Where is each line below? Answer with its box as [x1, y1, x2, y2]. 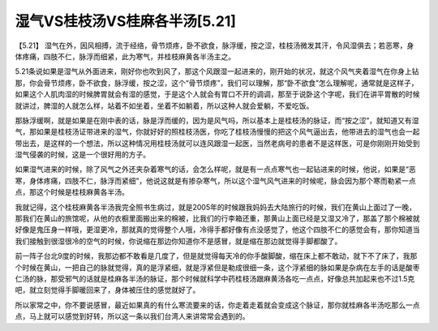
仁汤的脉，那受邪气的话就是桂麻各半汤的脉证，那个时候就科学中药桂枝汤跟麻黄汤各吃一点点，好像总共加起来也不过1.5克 [15, 273, 415, 283]
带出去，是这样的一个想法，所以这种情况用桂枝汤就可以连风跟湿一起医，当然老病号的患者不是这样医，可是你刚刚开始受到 [15, 138, 420, 148]
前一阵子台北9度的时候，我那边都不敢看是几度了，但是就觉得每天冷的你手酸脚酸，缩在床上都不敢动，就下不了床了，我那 [15, 251, 418, 261]
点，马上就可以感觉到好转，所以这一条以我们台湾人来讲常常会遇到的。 [15, 312, 250, 321]
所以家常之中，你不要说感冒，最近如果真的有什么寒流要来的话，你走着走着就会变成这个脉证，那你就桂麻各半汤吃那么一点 [15, 300, 420, 310]
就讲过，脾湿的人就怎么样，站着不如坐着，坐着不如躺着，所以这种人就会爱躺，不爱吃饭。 [15, 101, 314, 110]
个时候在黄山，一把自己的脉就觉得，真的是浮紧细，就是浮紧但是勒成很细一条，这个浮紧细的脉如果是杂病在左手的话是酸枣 [15, 262, 420, 272]
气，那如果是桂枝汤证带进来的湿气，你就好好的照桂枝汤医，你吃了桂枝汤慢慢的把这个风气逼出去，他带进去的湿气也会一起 [15, 127, 420, 137]
